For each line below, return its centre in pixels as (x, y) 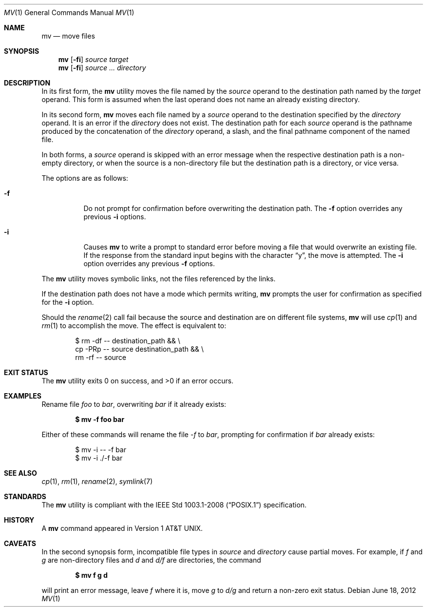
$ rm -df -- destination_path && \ (128, 341)
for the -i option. (68, 302)
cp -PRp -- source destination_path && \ (139, 349)
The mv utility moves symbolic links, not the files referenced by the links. (159, 279)
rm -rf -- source (101, 357)
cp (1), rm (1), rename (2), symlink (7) (97, 481)
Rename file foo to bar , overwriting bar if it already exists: (134, 404)
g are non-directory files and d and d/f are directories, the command (151, 560)
